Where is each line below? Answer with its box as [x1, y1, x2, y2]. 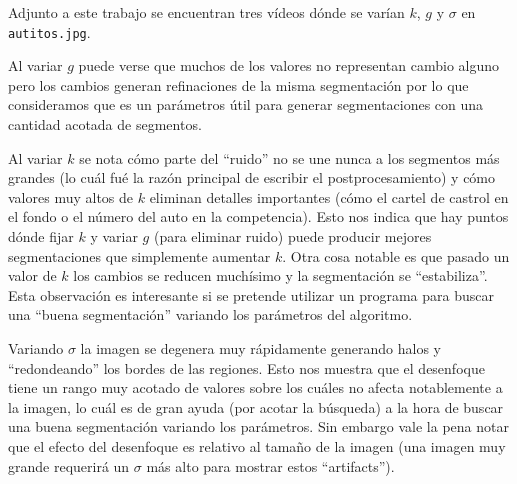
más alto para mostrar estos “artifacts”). [146, 455, 395, 476]
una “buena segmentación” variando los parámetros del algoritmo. [8, 304, 413, 325]
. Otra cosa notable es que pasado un [282, 245, 510, 266]
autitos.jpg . [8, 21, 91, 42]
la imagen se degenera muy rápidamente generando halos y [80, 337, 441, 358]
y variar [90, 226, 138, 246]
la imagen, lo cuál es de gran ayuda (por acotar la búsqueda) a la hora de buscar [8, 396, 504, 417]
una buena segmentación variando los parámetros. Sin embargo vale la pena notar [8, 416, 509, 437]
